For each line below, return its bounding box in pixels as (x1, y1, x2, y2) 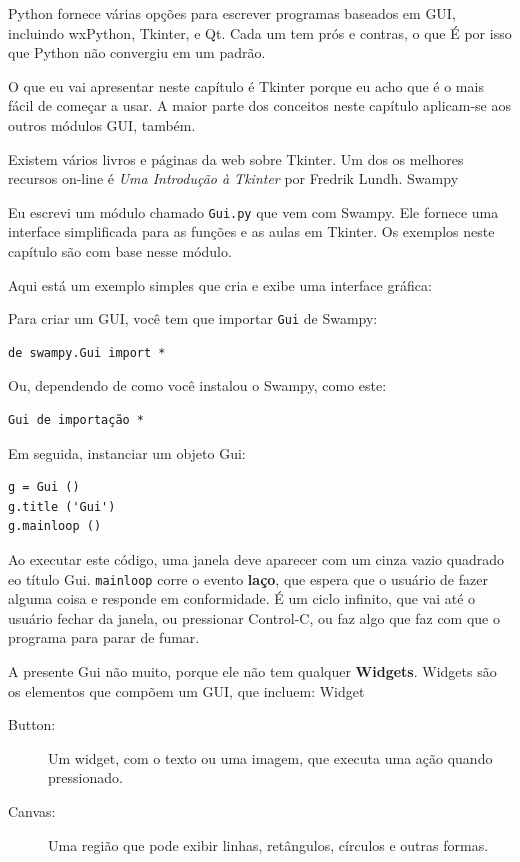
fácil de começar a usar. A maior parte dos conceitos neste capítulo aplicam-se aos (8, 95, 511, 116)
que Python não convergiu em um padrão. (8, 42, 266, 63)
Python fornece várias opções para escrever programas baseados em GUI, (8, 3, 456, 23)
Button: (8, 714, 56, 735)
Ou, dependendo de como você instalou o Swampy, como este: (8, 375, 387, 396)
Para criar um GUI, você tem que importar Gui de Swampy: (8, 308, 378, 329)
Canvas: (8, 801, 56, 821)
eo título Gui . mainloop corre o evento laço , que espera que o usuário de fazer (8, 568, 488, 589)
